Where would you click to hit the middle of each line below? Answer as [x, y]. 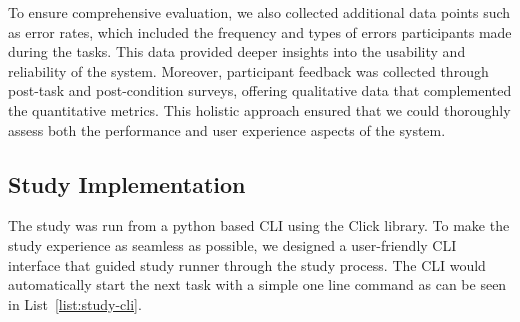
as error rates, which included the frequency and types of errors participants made [260, 31]
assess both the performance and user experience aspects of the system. [227, 129]
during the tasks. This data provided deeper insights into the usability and [237, 51]
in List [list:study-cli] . [75, 303]
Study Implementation [127, 183]
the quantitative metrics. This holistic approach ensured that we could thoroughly [259, 109]
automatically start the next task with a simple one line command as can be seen [257, 284]
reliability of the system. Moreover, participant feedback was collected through [248, 70]
